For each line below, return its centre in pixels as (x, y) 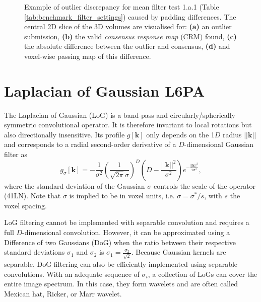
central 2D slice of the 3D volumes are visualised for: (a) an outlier (128, 26)
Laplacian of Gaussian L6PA (105, 90)
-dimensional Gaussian (219, 144)
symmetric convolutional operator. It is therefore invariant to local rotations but (128, 125)
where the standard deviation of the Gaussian (75, 185)
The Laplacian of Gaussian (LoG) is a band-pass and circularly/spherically (120, 115)
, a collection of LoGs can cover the (203, 274)
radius (232, 134)
